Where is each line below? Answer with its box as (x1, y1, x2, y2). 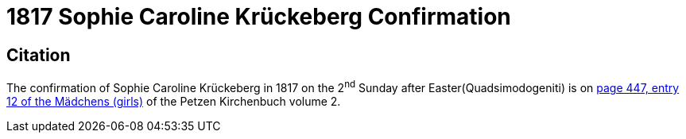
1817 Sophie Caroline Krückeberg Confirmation (6, 3, 511, 30)
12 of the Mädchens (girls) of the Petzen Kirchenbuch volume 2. (6, 94, 341, 108)
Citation (6, 44, 71, 65)
